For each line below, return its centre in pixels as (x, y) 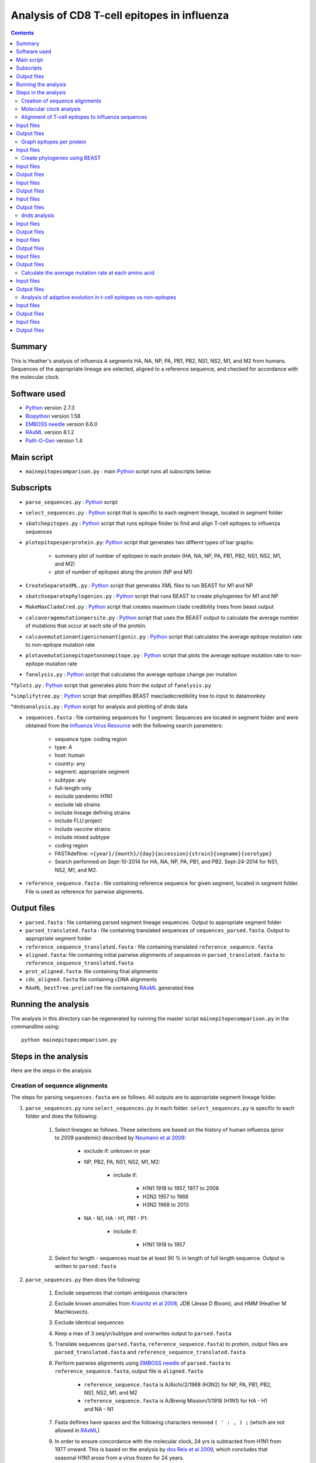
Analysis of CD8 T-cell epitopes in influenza (120, 15)
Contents (23, 33)
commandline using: (35, 1026)
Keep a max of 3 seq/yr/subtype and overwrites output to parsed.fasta (143, 1333)
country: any (70, 763)
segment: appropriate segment (92, 772)
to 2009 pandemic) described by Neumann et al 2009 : (121, 1138)
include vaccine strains (83, 829)
